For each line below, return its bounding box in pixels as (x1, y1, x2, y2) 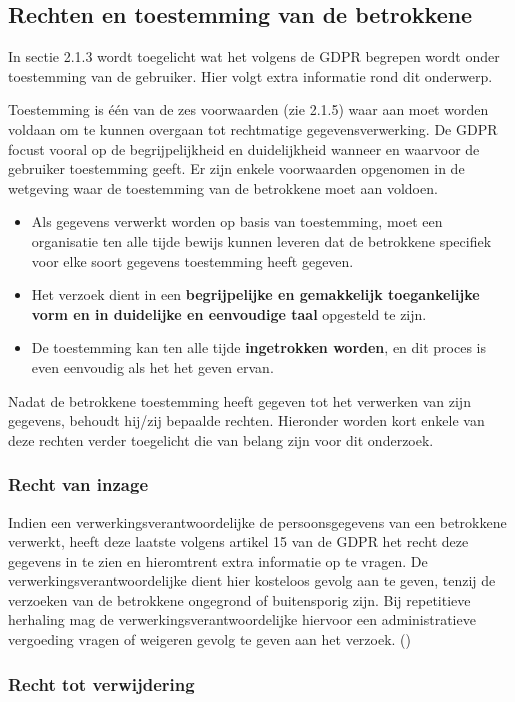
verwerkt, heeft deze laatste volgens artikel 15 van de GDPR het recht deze (8, 531, 469, 552)
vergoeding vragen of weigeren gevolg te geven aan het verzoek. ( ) (8, 629, 412, 650)
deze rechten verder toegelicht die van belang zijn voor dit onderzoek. (8, 429, 434, 450)
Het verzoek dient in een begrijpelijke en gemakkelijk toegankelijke (31, 284, 480, 305)
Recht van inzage (8, 472, 149, 497)
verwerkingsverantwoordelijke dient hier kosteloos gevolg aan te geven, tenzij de (8, 570, 496, 591)
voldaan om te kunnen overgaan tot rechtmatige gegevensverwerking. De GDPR (8, 118, 498, 139)
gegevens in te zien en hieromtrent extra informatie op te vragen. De (8, 550, 428, 571)
